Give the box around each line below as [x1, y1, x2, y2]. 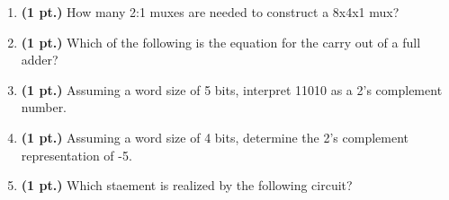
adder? [21, 50, 58, 69]
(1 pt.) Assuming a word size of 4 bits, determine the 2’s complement [21, 127, 409, 146]
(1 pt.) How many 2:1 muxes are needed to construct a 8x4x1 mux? [21, 3, 400, 21]
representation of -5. [21, 145, 132, 164]
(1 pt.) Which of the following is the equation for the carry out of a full [21, 32, 421, 51]
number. [21, 98, 67, 117]
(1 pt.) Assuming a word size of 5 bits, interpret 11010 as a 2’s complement [21, 80, 443, 99]
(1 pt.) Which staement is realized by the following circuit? [21, 176, 353, 195]
